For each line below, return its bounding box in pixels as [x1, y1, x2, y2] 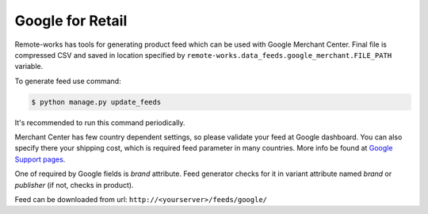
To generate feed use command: [14, 76, 122, 86]
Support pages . [14, 155, 66, 164]
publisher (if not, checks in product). [14, 180, 134, 189]
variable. [14, 62, 44, 71]
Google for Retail [14, 12, 128, 29]
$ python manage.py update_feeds [31, 97, 162, 106]
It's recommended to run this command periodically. [14, 117, 185, 127]
